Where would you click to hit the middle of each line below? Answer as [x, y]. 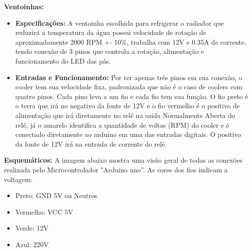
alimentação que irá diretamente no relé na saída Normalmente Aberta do [125, 115]
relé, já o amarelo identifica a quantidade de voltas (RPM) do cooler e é [122, 125]
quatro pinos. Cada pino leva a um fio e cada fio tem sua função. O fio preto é [132, 96]
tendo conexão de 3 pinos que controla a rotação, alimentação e [110, 51]
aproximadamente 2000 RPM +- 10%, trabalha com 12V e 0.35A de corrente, [131, 42]
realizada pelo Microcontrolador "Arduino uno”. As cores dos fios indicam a [116, 169]
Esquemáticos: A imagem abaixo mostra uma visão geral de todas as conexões [123, 160]
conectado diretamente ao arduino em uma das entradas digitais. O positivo [128, 134]
